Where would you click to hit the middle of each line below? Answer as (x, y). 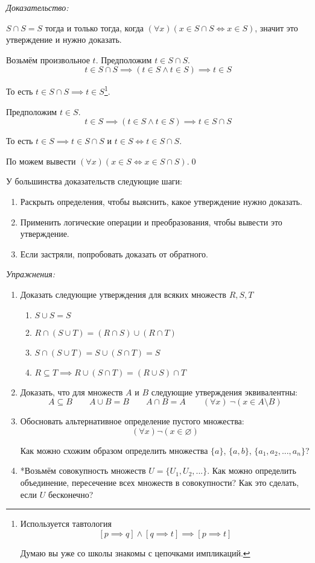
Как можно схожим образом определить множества (114, 450)
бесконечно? (71, 494)
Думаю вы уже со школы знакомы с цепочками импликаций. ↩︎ (135, 552)
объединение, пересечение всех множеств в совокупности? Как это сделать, (160, 482)
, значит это (276, 27)
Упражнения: (30, 274)
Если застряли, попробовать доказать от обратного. (114, 253)
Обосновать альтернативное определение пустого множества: (132, 421)
